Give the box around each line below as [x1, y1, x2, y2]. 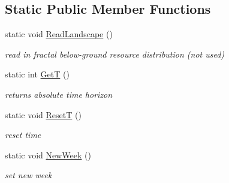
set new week [5, 169, 52, 181]
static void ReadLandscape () [5, 28, 113, 40]
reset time [5, 128, 41, 141]
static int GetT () [5, 68, 70, 80]
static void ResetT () [5, 108, 82, 121]
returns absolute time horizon [5, 88, 113, 100]
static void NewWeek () [5, 148, 91, 161]
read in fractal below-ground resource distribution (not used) [5, 47, 225, 60]
